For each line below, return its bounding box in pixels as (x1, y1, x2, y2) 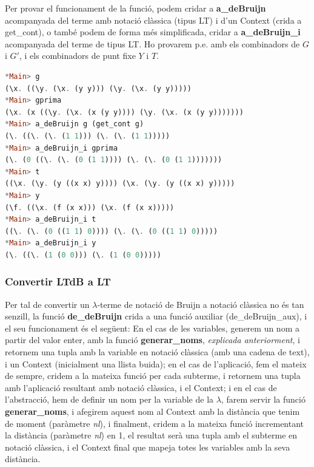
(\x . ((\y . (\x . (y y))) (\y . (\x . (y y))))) (5, 84, 192, 93)
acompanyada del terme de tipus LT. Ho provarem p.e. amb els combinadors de (5, 37, 300, 50)
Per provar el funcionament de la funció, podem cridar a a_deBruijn (5, 2, 266, 14)
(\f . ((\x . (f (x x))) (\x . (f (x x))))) (5, 203, 175, 212)
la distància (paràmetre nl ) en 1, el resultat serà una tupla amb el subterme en (5, 429, 298, 441)
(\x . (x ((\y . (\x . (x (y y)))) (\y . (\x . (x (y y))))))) (5, 107, 244, 117)
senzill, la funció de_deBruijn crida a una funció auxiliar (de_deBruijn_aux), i (5, 310, 307, 322)
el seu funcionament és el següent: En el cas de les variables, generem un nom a (5, 321, 299, 334)
